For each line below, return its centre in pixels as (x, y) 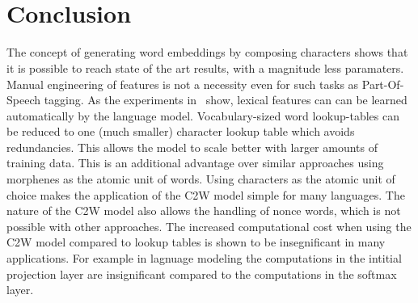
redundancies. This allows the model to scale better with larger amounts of (192, 147)
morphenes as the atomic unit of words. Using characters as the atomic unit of (201, 179)
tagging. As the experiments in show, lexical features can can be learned (226, 100)
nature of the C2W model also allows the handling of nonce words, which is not (204, 210)
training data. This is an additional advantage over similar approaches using (195, 163)
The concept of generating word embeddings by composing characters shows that (207, 52)
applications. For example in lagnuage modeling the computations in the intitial (204, 258)
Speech (23, 100)
